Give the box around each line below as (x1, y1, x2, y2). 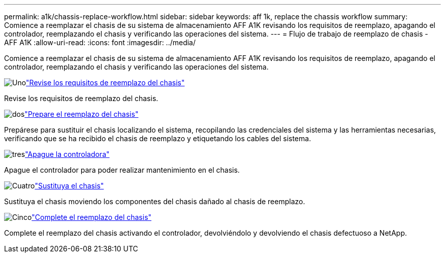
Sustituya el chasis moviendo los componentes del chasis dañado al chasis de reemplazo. (4, 197, 305, 206)
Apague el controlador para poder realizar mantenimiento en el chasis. (4, 166, 240, 174)
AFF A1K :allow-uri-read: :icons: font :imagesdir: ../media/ (4, 38, 196, 47)
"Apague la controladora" (25, 150, 110, 158)
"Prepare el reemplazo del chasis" (24, 110, 139, 118)
